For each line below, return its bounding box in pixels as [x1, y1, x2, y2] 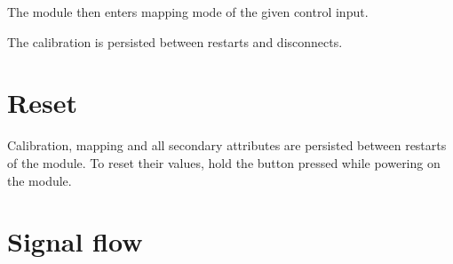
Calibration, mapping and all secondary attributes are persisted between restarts [7, 136, 447, 155]
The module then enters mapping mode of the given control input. [7, 3, 369, 20]
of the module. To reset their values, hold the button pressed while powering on [7, 153, 441, 172]
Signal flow [7, 223, 143, 260]
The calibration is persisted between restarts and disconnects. [7, 32, 343, 51]
